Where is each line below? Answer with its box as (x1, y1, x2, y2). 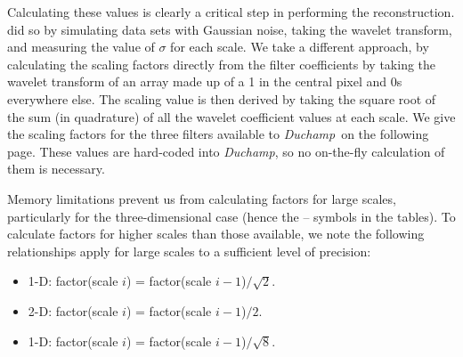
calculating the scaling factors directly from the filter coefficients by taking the (7, 54, 436, 73)
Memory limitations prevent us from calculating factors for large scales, (7, 189, 396, 207)
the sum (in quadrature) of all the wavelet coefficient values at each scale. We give (7, 107, 456, 126)
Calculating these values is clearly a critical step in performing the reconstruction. (7, 3, 455, 20)
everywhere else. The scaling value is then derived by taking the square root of (7, 89, 436, 108)
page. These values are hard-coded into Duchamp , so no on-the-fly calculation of (7, 142, 445, 160)
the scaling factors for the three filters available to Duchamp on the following (7, 125, 429, 143)
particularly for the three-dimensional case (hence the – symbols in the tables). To (7, 207, 456, 225)
